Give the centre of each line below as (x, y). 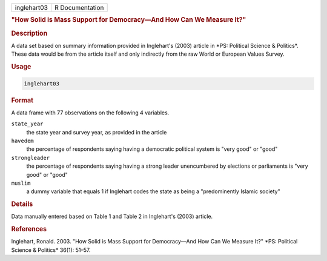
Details (22, 204)
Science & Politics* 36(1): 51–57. (51, 250)
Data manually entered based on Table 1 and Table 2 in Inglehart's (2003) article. (112, 216)
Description (29, 33)
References (29, 229)
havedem (23, 140)
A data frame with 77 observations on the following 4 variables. (90, 113)
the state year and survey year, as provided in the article (97, 132)
